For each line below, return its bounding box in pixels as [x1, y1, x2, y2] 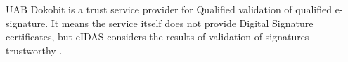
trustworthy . [6, 42, 63, 57]
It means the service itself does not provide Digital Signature [51, 15, 314, 30]
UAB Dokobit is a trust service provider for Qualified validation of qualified [6, 2, 333, 16]
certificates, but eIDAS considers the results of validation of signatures [6, 29, 309, 44]
